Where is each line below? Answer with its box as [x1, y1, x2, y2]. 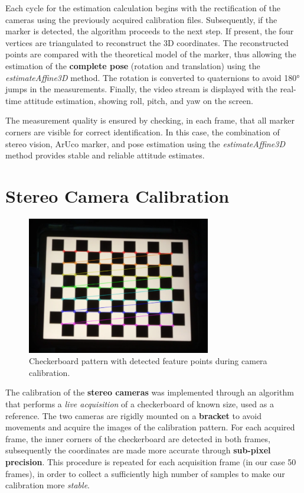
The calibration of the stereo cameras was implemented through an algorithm [5, 386, 294, 398]
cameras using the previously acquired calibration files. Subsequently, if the [5, 13, 277, 25]
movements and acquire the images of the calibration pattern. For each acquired [5, 421, 295, 433]
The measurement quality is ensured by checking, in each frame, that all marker [5, 114, 295, 127]
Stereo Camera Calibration [5, 183, 230, 207]
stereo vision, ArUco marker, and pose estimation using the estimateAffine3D [5, 137, 286, 150]
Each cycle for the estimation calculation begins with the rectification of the [5, 2, 280, 14]
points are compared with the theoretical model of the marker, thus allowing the [5, 48, 296, 60]
